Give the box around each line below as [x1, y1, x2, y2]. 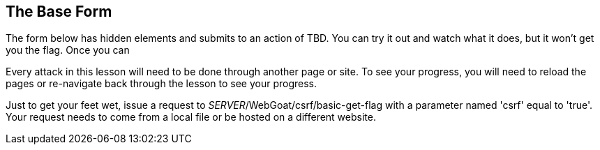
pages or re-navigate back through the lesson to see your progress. [6, 77, 317, 90]
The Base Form [6, 3, 112, 20]
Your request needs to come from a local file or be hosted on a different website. [6, 111, 376, 123]
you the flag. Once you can [6, 44, 130, 57]
